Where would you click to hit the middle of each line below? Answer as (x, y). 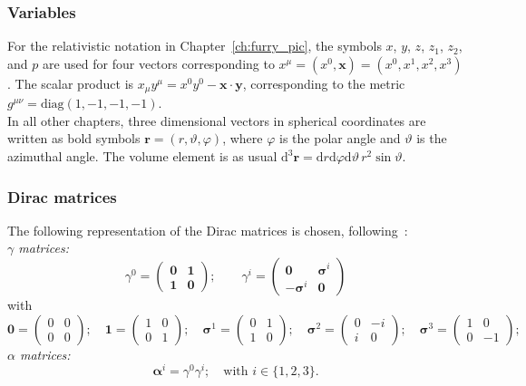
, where (243, 138)
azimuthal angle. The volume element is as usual (142, 156)
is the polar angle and (340, 138)
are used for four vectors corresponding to (158, 63)
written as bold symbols (74, 138)
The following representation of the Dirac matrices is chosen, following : (208, 230)
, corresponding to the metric (324, 83)
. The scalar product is (71, 83)
